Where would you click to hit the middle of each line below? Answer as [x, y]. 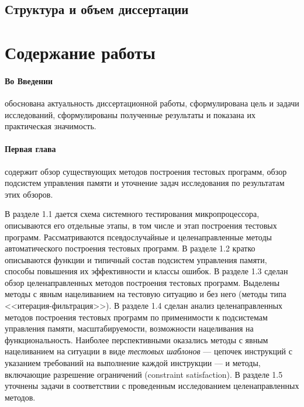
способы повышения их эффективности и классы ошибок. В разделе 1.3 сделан [146, 271]
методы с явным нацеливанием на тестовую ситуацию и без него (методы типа [146, 294]
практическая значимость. [51, 126]
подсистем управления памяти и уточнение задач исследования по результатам [145, 183]
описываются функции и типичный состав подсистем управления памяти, [136, 259]
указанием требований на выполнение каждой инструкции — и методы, [133, 363]
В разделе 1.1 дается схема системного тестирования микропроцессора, [132, 214]
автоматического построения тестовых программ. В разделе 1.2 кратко [130, 248]
